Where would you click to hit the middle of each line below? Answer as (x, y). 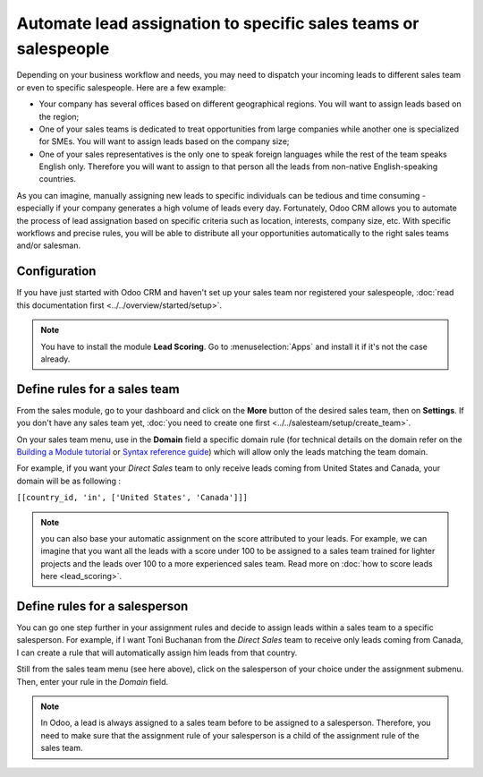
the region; (59, 116)
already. (55, 359)
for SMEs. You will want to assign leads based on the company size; (164, 141)
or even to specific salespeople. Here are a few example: (122, 87)
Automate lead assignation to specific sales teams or (218, 23)
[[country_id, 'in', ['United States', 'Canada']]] (132, 498)
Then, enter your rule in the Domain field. (93, 681)
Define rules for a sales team (98, 389)
